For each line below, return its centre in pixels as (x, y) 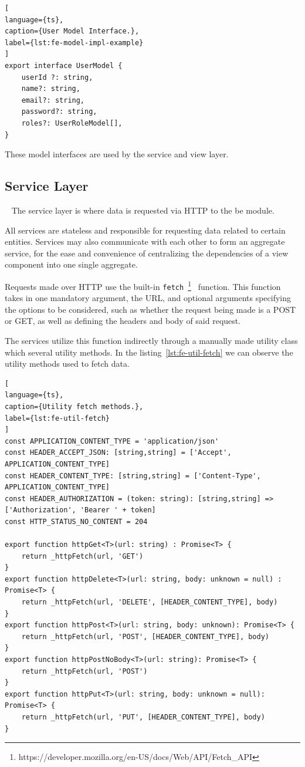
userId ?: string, (57, 77)
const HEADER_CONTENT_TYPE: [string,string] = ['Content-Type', (133, 476)
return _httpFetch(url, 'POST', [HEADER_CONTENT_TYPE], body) (145, 636)
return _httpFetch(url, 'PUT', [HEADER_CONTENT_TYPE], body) (143, 717)
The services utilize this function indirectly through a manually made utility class (151, 340)
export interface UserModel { (64, 65)
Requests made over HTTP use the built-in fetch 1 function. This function (143, 285)
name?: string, (51, 89)
